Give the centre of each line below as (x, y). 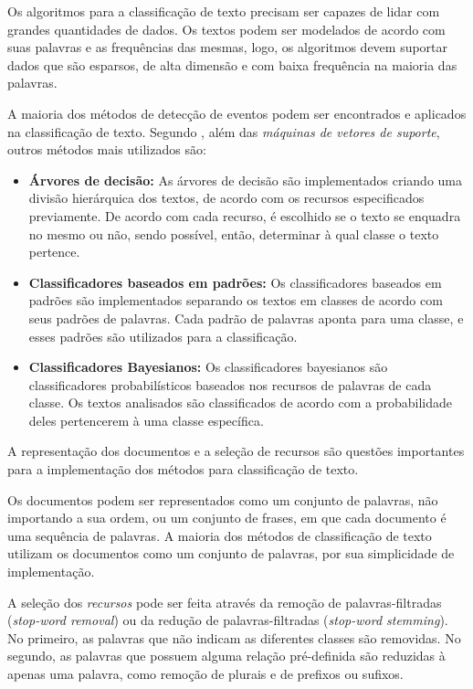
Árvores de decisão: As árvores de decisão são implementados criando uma (245, 180)
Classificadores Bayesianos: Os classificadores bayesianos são (208, 367)
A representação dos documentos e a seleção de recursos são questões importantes (236, 451)
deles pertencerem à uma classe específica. (146, 420)
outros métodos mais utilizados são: (107, 149)
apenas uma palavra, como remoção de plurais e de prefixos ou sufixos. (205, 673)
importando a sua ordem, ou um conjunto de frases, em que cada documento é (227, 518)
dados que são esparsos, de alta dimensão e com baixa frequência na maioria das (232, 64)
